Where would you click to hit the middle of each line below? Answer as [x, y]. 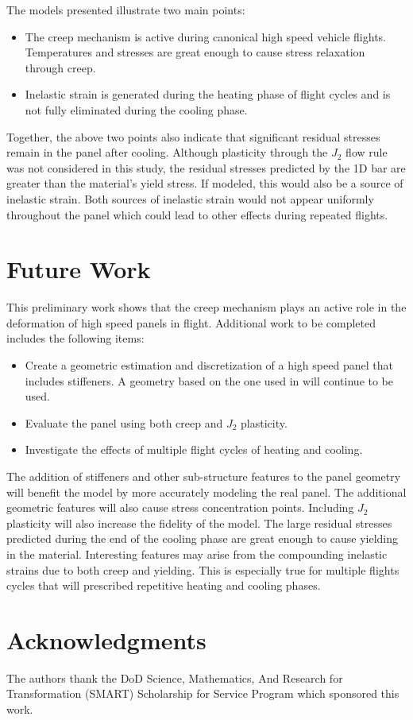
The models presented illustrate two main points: [126, 10]
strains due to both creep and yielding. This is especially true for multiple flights [203, 569]
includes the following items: [75, 338]
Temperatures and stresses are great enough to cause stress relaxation [195, 52]
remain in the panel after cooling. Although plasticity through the [167, 152]
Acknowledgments [106, 639]
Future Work [79, 269]
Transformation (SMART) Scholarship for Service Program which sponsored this [203, 693]
